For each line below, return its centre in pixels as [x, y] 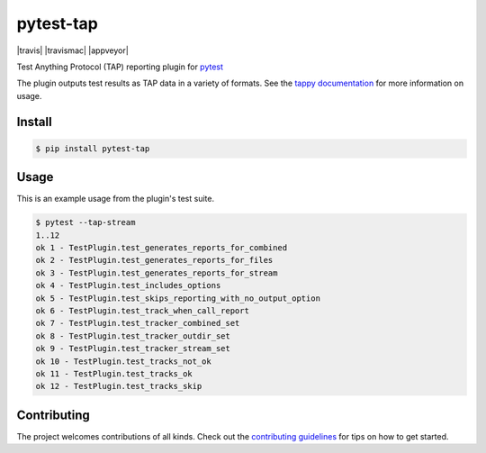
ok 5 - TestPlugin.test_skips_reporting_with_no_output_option [178, 298]
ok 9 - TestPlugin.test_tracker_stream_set [133, 349]
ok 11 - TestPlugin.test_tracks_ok [114, 373]
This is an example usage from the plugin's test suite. [116, 199]
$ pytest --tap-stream [85, 222]
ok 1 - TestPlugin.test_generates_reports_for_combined [162, 247]
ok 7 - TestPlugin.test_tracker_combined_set [138, 323]
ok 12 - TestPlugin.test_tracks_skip [119, 386]
